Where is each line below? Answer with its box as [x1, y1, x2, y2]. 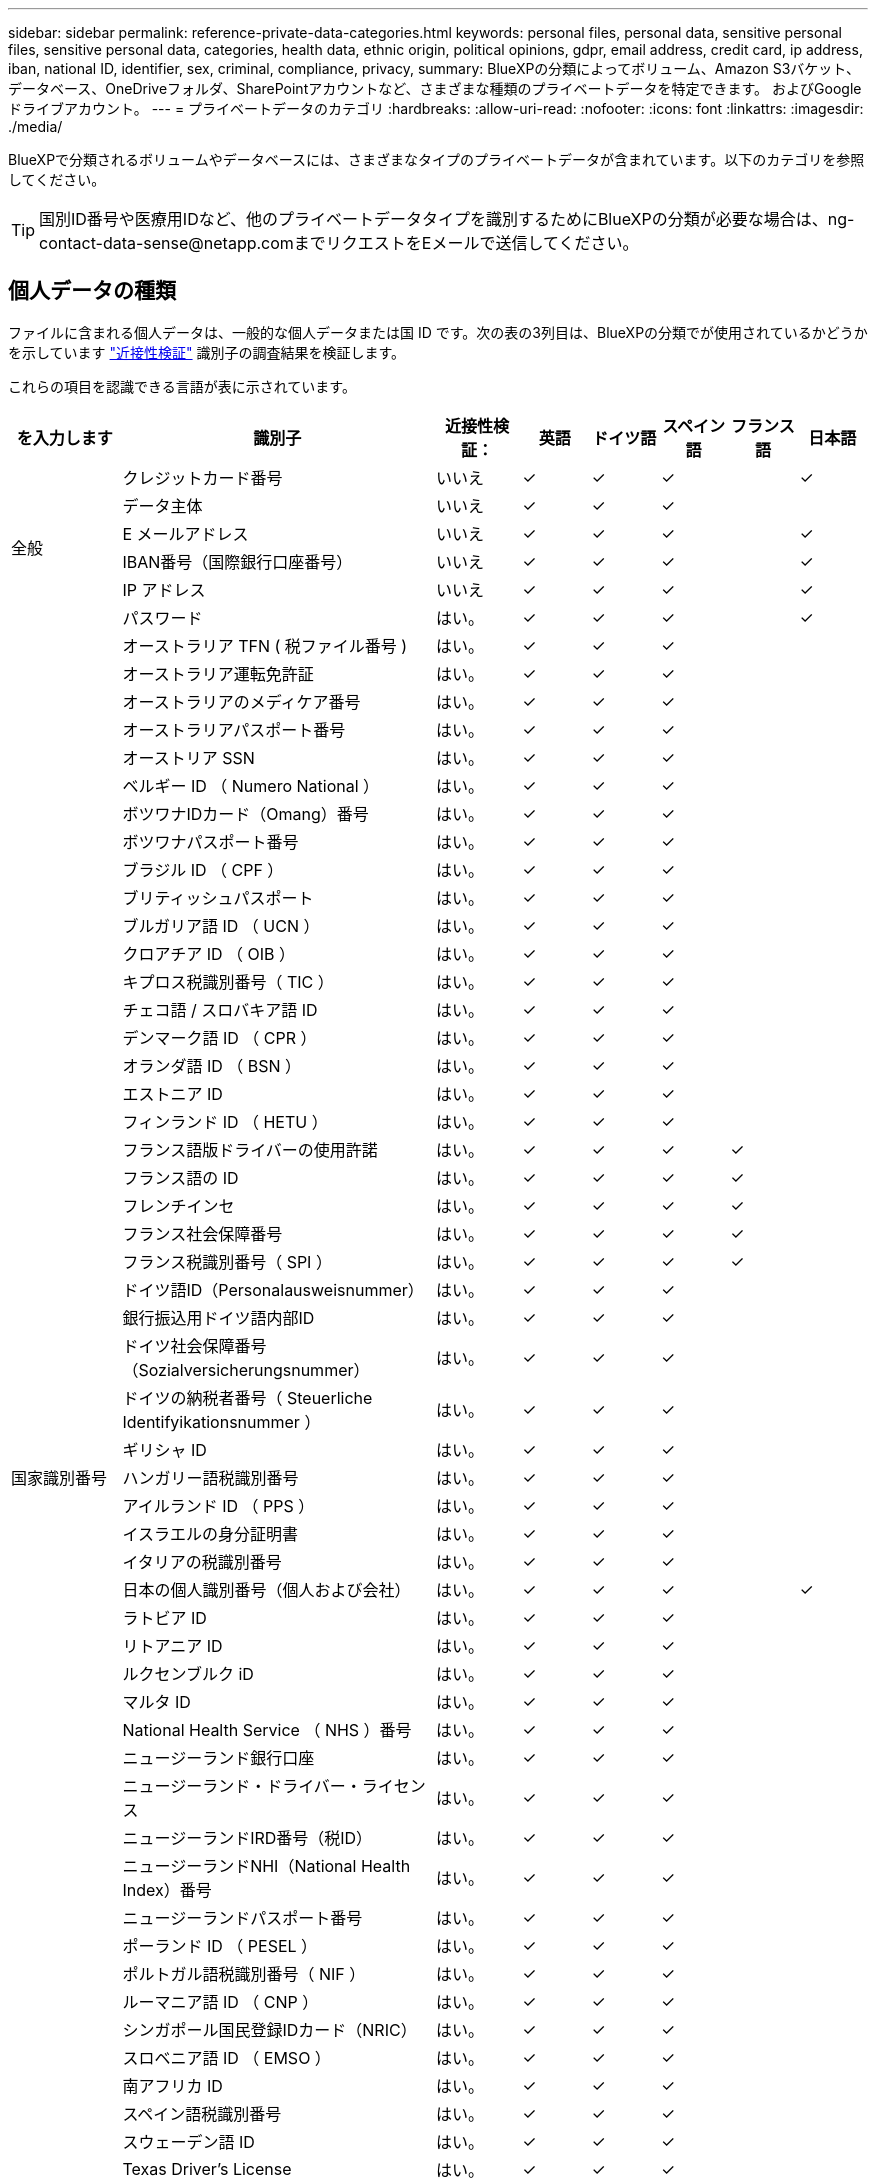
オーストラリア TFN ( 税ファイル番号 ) [122, 635, 408, 656]
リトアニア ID [122, 1635, 223, 1656]
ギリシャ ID [122, 1439, 207, 1460]
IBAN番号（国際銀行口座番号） [122, 551, 353, 572]
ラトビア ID [122, 1607, 207, 1628]
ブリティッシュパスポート [122, 887, 314, 908]
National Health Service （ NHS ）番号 [122, 1719, 412, 1740]
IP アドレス [122, 579, 206, 600]
